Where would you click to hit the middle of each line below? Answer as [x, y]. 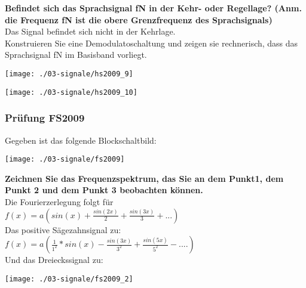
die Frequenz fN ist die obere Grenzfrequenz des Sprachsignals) [139, 19]
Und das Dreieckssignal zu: [54, 260]
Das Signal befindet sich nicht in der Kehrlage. [90, 31]
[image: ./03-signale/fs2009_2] [69, 279]
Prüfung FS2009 [45, 118]
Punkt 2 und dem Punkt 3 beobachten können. [104, 190]
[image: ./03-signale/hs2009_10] [71, 92]
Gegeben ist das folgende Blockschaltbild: [81, 140]
